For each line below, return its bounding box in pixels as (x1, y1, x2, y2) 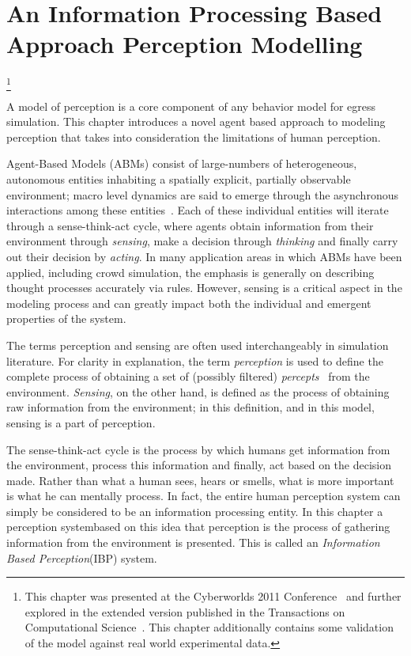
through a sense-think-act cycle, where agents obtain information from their (6, 217, 374, 233)
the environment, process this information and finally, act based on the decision (6, 457, 392, 473)
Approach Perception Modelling (6, 28, 363, 60)
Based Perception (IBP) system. (6, 549, 157, 566)
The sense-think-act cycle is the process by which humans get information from (6, 441, 390, 457)
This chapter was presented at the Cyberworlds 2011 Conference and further (25, 588, 402, 605)
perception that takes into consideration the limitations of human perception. (6, 128, 381, 145)
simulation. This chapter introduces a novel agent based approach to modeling (6, 113, 386, 130)
